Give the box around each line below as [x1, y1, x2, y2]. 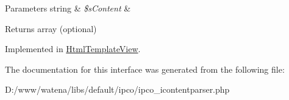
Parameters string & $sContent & [5, 2, 131, 14]
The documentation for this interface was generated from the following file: [5, 62, 285, 75]
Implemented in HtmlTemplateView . [5, 42, 141, 55]
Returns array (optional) [5, 22, 97, 35]
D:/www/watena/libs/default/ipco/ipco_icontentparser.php [5, 83, 230, 96]
